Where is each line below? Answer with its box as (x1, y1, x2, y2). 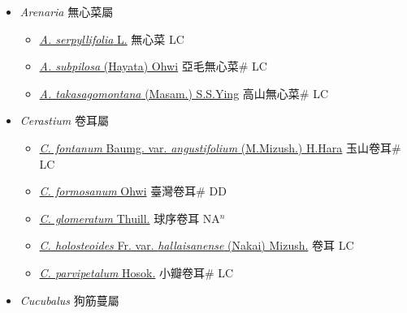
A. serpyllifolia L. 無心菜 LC (39, 30, 184, 47)
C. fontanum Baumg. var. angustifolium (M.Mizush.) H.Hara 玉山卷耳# (39, 139, 401, 156)
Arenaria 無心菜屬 (19, 3, 114, 19)
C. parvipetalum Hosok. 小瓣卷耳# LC (39, 264, 234, 281)
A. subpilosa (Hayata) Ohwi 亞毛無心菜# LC (39, 58, 267, 75)
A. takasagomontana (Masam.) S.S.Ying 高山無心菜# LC (39, 84, 328, 101)
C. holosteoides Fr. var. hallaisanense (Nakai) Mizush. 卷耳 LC (39, 237, 354, 254)
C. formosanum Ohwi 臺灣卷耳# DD (39, 182, 227, 199)
